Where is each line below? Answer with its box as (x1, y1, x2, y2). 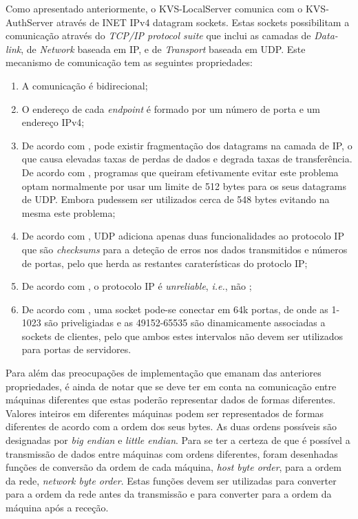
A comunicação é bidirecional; (21, 78, 148, 92)
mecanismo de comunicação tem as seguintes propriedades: (6, 55, 253, 70)
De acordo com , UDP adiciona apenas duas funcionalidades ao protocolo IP (21, 229, 344, 243)
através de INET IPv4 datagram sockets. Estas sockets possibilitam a (56, 14, 350, 29)
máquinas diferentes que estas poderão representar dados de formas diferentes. (6, 392, 336, 407)
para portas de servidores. (21, 342, 131, 357)
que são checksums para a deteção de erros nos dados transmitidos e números (21, 242, 348, 256)
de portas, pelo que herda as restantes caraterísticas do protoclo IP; (21, 255, 308, 270)
